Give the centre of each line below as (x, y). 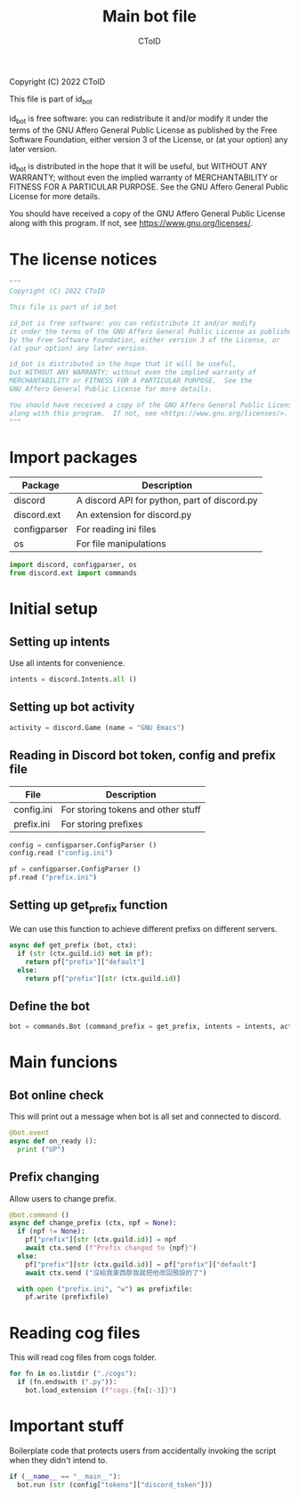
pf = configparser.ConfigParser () (75, 870)
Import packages (73, 457)
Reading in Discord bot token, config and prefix (142, 755)
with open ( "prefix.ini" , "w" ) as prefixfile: (105, 1289)
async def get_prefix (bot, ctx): (73, 945)
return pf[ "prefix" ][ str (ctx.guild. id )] (103, 978)
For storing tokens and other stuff (131, 809)
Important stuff (67, 1426)
